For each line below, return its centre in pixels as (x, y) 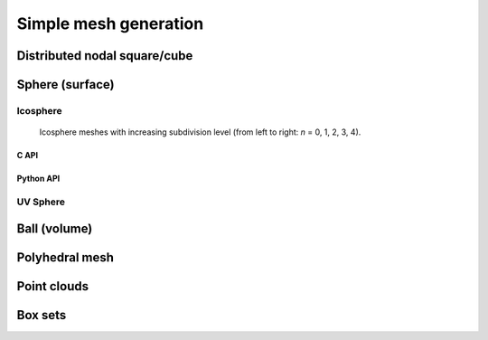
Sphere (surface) (66, 85)
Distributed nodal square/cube (105, 56)
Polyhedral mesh (66, 257)
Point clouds (53, 286)
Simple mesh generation (110, 24)
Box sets (42, 315)
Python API (38, 179)
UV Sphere (41, 202)
